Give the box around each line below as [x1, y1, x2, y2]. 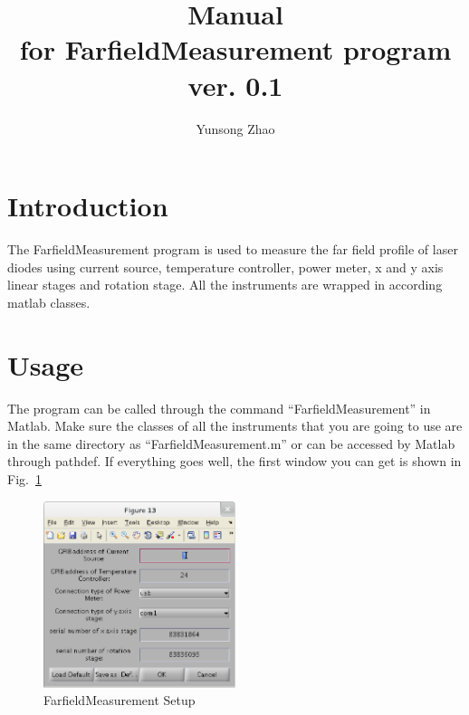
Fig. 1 [7, 469, 42, 488]
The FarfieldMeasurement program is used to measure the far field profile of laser [7, 240, 458, 259]
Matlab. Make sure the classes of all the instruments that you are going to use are [7, 416, 463, 435]
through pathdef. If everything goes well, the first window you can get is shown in [7, 452, 462, 471]
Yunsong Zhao [196, 119, 275, 138]
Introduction [7, 187, 168, 224]
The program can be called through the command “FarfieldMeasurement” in [7, 398, 431, 417]
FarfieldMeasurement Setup [43, 691, 196, 710]
